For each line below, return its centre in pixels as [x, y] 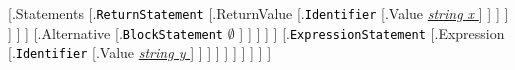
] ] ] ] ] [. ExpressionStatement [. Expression [372, 32]
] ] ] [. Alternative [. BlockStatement [116, 32]
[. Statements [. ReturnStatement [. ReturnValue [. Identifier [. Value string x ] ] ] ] [258, 13]
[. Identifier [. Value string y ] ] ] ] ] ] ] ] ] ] [140, 52]
